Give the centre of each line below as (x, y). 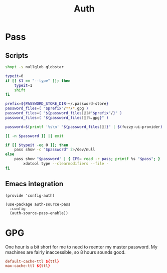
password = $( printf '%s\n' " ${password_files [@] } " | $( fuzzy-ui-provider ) (84, 127)
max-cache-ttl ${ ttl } (28, 266)
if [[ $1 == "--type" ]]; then (38, 81)
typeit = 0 (14, 76)
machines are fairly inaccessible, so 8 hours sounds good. (65, 252)
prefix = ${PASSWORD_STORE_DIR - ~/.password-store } (57, 104)
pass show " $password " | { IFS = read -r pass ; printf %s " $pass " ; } (87, 159)
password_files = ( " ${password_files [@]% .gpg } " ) (57, 118)
